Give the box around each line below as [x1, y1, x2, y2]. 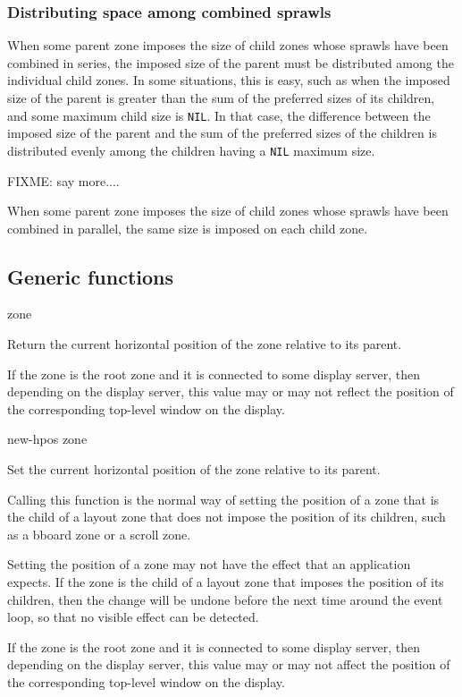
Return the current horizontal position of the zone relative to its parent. [7, 335, 402, 353]
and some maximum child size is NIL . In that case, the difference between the [7, 106, 431, 124]
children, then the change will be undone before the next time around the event [7, 590, 443, 608]
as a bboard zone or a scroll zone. [7, 524, 191, 543]
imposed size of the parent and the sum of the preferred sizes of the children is [7, 123, 437, 142]
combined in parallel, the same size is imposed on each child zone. [7, 218, 368, 237]
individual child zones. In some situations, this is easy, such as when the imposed [7, 71, 450, 89]
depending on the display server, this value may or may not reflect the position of [7, 382, 454, 401]
